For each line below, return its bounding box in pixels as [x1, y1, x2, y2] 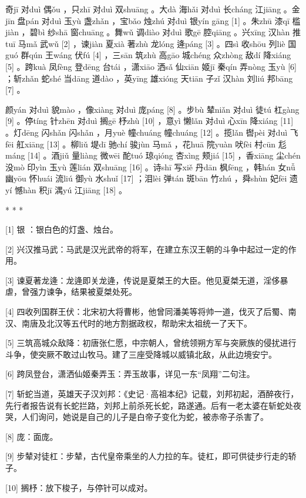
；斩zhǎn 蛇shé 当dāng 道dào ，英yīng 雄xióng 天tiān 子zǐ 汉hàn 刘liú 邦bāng [5, 72, 293, 84]
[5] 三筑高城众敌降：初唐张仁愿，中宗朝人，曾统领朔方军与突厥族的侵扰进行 [5, 337, 297, 349]
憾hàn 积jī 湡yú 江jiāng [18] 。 [14, 183, 127, 196]
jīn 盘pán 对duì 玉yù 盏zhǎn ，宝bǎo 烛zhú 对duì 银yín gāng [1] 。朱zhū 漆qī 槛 [5, 14, 301, 26]
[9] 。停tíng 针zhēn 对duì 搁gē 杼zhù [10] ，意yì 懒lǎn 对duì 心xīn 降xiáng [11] [5, 115, 294, 127]
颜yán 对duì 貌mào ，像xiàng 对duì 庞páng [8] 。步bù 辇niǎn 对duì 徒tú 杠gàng [5, 103, 300, 115]
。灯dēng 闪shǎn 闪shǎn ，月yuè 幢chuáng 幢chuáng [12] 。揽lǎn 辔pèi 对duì [5, 126, 288, 138]
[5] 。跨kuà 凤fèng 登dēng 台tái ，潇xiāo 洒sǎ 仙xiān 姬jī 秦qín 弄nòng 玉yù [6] [5, 60, 297, 72]
